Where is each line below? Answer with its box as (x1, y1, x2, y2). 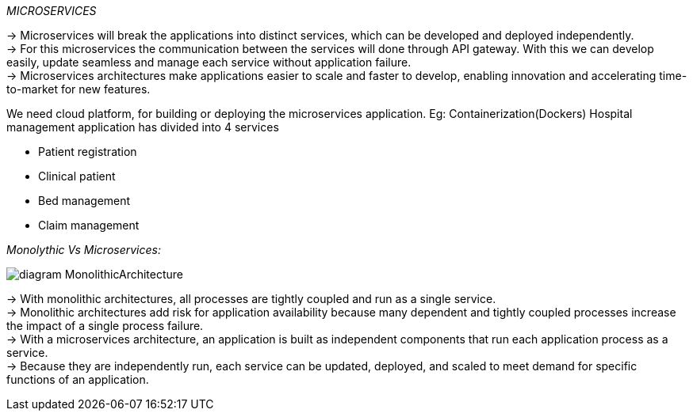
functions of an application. (6, 373, 149, 386)
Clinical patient (38, 169, 116, 183)
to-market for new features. (6, 82, 151, 96)
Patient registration (38, 145, 137, 158)
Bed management (38, 194, 131, 207)
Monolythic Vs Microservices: (6, 243, 161, 256)
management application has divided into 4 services (6, 120, 279, 134)
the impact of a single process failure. (6, 319, 204, 332)
